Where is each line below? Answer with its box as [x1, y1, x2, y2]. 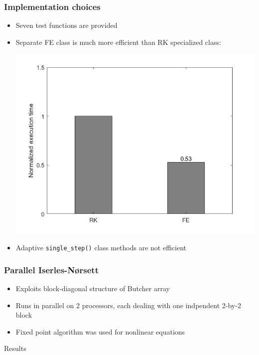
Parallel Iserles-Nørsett [4, 263, 99, 276]
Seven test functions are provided [15, 20, 118, 30]
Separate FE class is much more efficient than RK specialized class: [15, 36, 221, 47]
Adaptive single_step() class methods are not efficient [15, 242, 187, 253]
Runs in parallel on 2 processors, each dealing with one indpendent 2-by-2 [15, 300, 241, 310]
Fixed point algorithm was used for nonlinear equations [15, 326, 185, 337]
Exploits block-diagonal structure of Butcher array [15, 283, 170, 294]
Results [4, 343, 26, 354]
